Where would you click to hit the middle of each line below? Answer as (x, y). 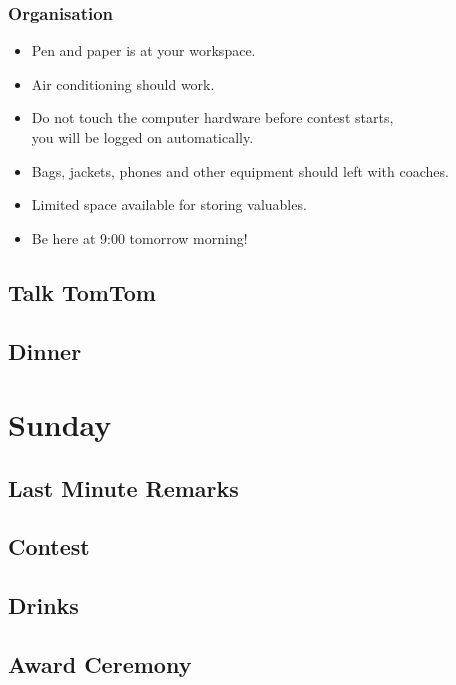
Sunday (60, 424)
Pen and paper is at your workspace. (143, 50)
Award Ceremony (100, 664)
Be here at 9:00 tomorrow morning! (139, 237)
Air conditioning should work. (123, 83)
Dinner (45, 350)
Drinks (43, 605)
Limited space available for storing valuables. (169, 204)
